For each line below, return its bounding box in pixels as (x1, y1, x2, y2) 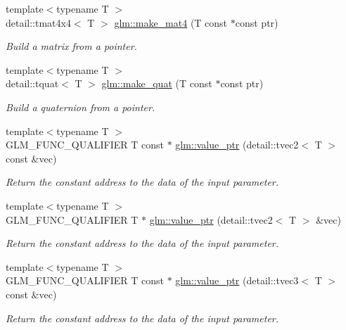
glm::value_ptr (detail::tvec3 (175, 273, 299, 288)
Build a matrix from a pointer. (6, 39, 137, 53)
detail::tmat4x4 (6, 15, 71, 30)
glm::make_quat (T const (101, 76, 212, 91)
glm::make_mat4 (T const (114, 15, 228, 30)
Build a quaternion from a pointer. (6, 99, 155, 114)
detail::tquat (6, 76, 59, 91)
